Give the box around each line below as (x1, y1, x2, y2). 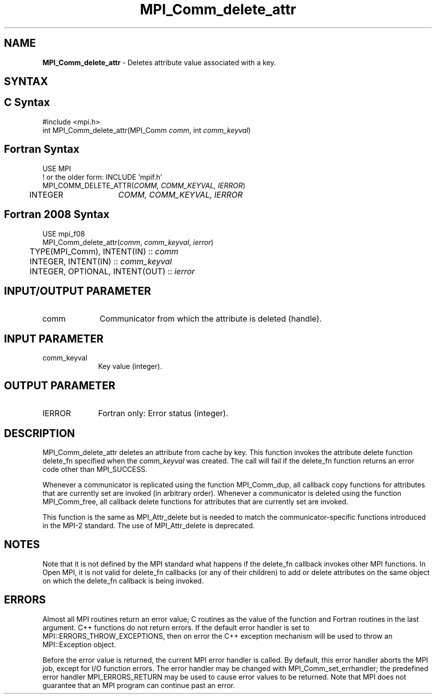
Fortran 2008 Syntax (4, 208, 109, 221)
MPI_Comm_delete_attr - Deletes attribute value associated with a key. (42, 58, 276, 67)
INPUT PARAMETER (4, 332, 104, 345)
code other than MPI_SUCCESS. (42, 465, 148, 473)
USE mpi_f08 (42, 229, 85, 238)
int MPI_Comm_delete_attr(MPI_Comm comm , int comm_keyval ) (42, 125, 251, 134)
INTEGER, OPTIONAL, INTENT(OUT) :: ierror (29, 266, 195, 276)
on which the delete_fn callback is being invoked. (42, 576, 204, 585)
